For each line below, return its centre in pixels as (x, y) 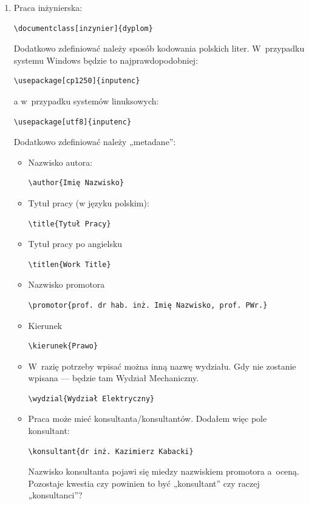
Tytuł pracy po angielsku (75, 244)
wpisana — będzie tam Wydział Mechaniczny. (114, 378)
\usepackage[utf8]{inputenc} (73, 122)
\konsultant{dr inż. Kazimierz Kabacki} (111, 451)
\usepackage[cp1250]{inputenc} (77, 81)
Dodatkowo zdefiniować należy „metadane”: (95, 142)
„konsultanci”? (55, 495)
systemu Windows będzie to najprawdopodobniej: (106, 60)
